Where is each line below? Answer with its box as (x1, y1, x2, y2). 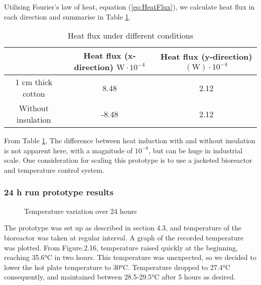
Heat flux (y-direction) (160, 51, 252, 63)
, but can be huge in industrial (149, 145, 242, 155)
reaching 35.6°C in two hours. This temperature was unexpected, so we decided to (4, 252, 256, 262)
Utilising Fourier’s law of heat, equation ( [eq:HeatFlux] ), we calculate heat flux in (4, 2, 255, 12)
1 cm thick (15, 76, 53, 88)
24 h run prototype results (4, 186, 113, 198)
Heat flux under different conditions (68, 30, 193, 42)
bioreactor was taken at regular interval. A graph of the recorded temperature (4, 232, 244, 242)
